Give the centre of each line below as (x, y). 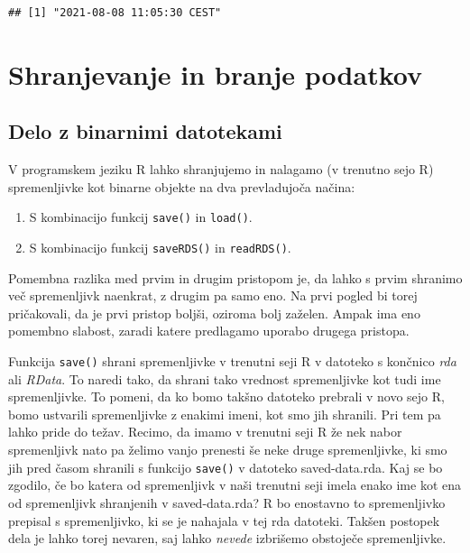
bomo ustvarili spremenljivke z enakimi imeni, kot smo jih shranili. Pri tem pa (225, 414)
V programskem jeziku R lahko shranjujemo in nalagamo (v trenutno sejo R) (221, 169)
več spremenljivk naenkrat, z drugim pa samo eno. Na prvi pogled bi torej (213, 295)
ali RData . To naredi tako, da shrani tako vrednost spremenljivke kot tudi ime (225, 378)
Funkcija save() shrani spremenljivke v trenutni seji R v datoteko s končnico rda (232, 361)
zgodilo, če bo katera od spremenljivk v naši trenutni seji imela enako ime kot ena (235, 485)
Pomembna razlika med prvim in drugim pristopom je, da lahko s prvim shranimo (235, 277)
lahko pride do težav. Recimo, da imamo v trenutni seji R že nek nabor (205, 432)
